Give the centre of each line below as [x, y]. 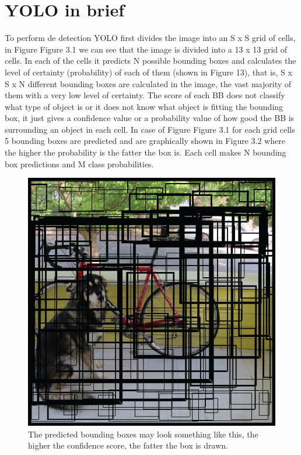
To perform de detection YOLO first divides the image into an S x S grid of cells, [150, 38]
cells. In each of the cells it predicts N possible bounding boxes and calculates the [150, 61]
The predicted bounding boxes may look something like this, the [143, 434]
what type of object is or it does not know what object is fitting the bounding [144, 106]
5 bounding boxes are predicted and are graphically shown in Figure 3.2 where [145, 141]
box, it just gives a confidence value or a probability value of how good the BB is [150, 118]
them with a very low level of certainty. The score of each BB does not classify [145, 95]
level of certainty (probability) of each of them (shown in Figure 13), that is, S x [148, 72]
